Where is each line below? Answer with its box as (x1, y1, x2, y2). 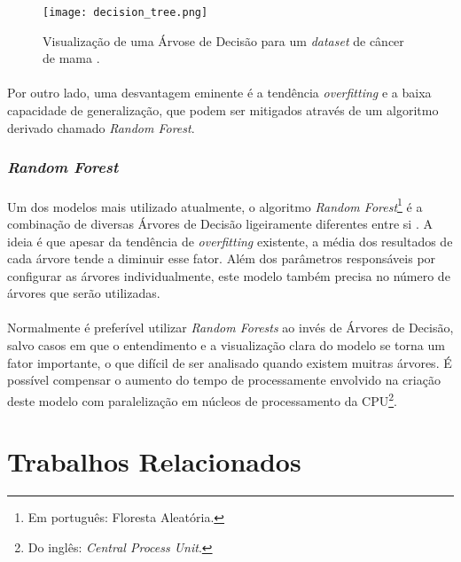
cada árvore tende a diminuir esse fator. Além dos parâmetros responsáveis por (7, 249, 436, 268)
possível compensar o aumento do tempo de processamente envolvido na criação (7, 371, 441, 389)
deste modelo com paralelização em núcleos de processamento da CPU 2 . (7, 388, 397, 410)
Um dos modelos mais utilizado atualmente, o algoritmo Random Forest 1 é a (7, 194, 423, 215)
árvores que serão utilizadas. (7, 284, 160, 302)
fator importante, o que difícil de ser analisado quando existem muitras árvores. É (7, 353, 452, 371)
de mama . (43, 49, 100, 67)
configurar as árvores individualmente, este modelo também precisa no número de (7, 266, 450, 285)
